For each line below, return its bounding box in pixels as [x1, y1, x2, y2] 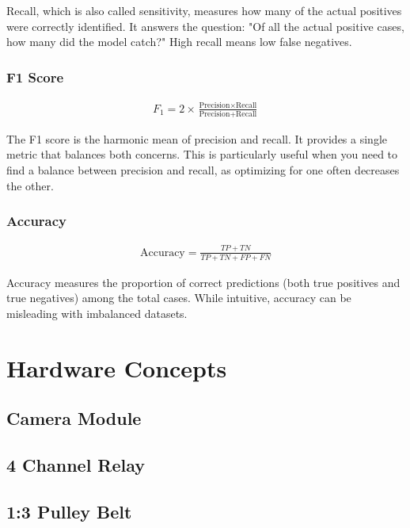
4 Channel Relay [6, 452, 146, 476]
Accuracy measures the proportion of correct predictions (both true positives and [6, 274, 401, 290]
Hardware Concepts [6, 351, 227, 384]
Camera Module [6, 406, 142, 430]
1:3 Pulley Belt [6, 499, 132, 523]
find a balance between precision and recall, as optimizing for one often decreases [6, 162, 400, 178]
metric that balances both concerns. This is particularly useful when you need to [6, 146, 398, 163]
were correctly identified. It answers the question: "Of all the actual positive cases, [6, 17, 404, 34]
